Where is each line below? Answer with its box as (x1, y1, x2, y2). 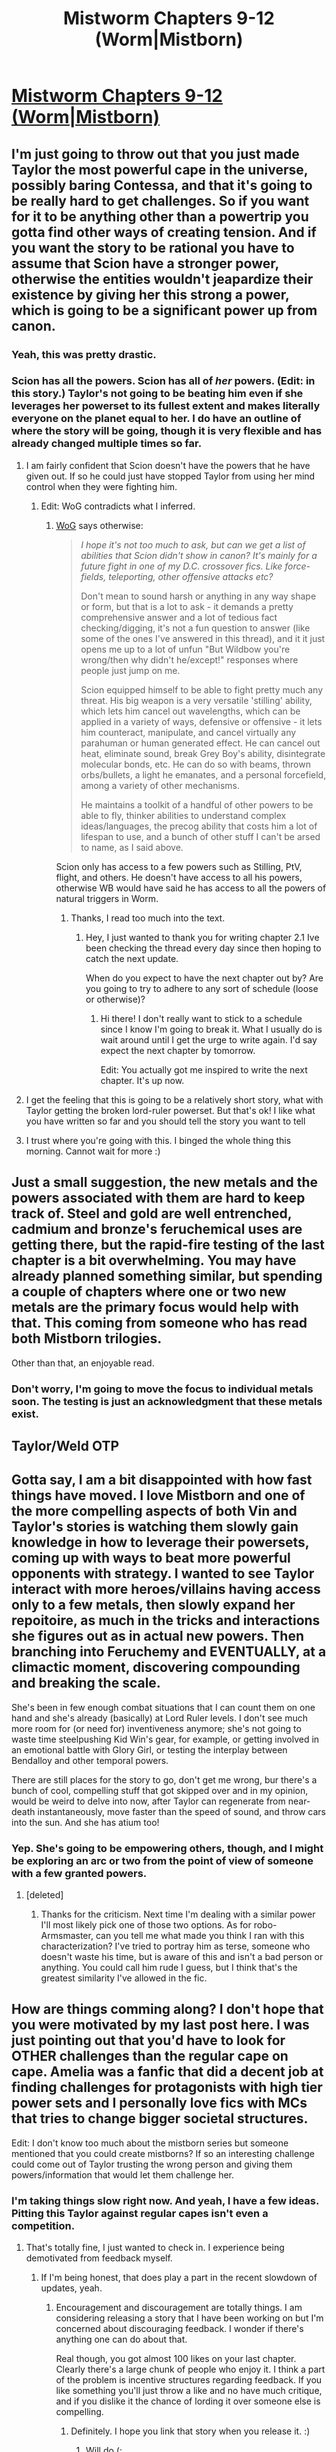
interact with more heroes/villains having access (11, 1581, 321, 1598)
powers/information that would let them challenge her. (11, 2168, 235, 2181)
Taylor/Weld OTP (11, 1437, 120, 1454)
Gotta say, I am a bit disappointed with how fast (11, 1472, 313, 1489)
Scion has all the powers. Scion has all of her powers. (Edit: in (11, 374, 316, 388)
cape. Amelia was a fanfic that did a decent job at (11, 2063, 324, 2081)
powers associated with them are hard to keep (11, 1190, 306, 1207)
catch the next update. (85, 952, 179, 964)
